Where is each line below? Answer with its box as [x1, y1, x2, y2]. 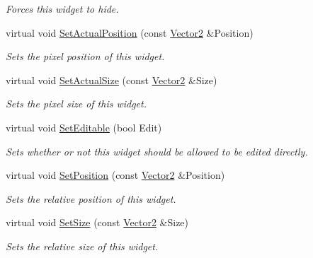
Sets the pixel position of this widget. [6, 49, 165, 64]
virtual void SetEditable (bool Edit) [6, 119, 162, 134]
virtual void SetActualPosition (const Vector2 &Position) [6, 25, 254, 40]
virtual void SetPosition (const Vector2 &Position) [6, 168, 225, 182]
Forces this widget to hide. [6, 1, 119, 16]
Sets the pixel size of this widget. [6, 96, 147, 111]
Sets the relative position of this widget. [6, 191, 176, 206]
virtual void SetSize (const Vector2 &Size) [6, 215, 189, 230]
